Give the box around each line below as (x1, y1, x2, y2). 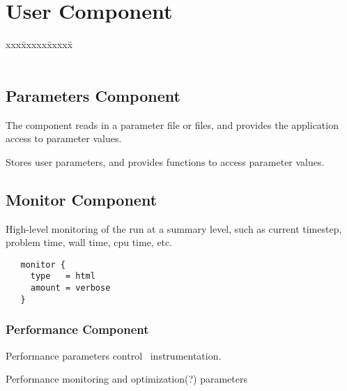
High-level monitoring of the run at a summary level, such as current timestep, (6, 221, 342, 236)
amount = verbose (30, 283, 111, 293)
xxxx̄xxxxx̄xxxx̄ (6, 37, 73, 52)
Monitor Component (6, 188, 157, 210)
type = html (30, 271, 95, 282)
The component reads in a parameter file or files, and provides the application (6, 117, 339, 132)
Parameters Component (6, 84, 180, 106)
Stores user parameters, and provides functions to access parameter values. (6, 154, 325, 169)
